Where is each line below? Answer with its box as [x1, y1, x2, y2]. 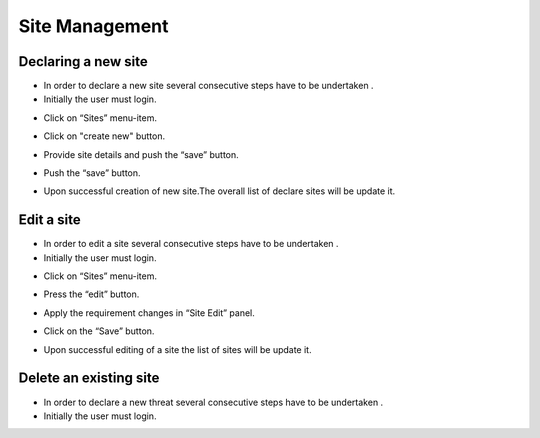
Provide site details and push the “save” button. [43, 148, 239, 160]
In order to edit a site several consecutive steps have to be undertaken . [43, 238, 339, 250]
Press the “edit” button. [43, 288, 140, 300]
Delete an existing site [18, 370, 160, 387]
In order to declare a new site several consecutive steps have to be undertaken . [43, 80, 374, 92]
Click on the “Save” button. [43, 325, 155, 337]
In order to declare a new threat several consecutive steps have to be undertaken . [43, 396, 384, 408]
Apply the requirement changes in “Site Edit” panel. [43, 306, 255, 319]
